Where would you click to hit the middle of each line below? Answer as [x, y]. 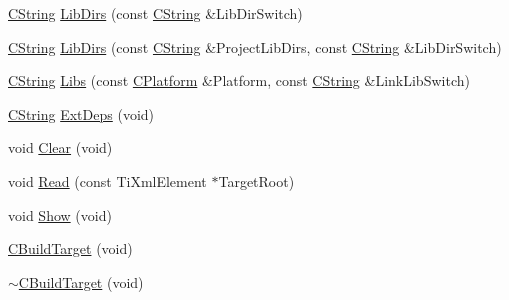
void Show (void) [60, 214]
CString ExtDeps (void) [81, 113]
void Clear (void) [60, 147]
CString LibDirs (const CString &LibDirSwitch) [155, 13]
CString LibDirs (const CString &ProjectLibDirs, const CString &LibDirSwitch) [255, 46]
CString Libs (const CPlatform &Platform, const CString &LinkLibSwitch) [239, 80]
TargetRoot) [256, 180]
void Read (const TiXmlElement [107, 180]
